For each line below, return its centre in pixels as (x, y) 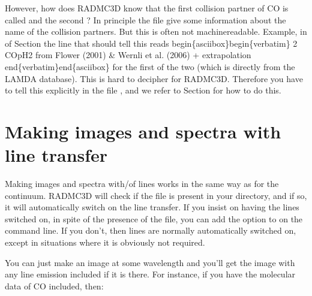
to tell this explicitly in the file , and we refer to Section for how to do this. (143, 90)
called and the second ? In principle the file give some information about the (145, 19)
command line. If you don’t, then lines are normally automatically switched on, (151, 230)
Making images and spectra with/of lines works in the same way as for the (142, 184)
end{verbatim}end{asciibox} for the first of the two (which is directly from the (150, 66)
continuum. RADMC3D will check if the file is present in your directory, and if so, (156, 195)
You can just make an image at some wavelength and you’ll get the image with (150, 262)
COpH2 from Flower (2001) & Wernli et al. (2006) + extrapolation (128, 55)
